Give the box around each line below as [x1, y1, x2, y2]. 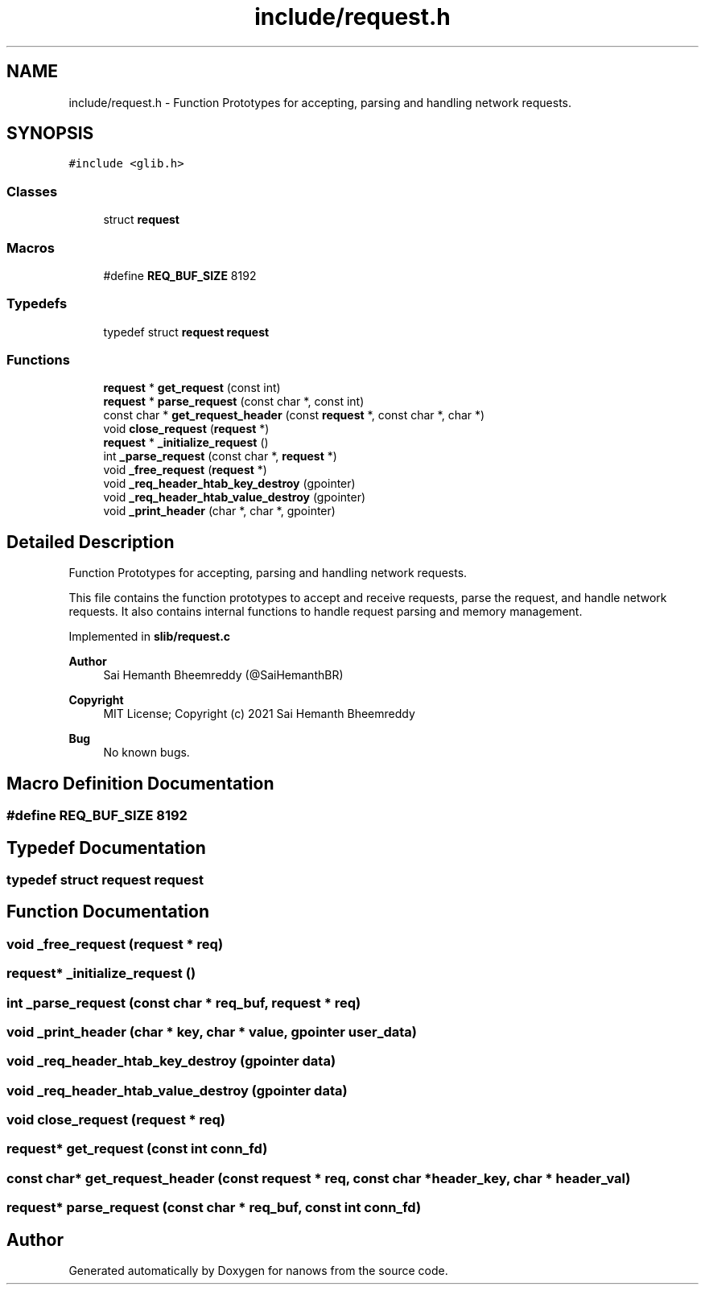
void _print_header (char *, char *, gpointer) [103, 504, 336, 518]
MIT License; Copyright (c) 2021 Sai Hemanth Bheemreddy [103, 707, 415, 721]
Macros [6, 239, 55, 256]
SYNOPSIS [6, 123, 94, 144]
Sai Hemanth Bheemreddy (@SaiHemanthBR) [103, 668, 344, 683]
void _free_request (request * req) [6, 935, 224, 952]
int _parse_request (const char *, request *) [103, 449, 337, 464]
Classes [6, 183, 58, 200]
